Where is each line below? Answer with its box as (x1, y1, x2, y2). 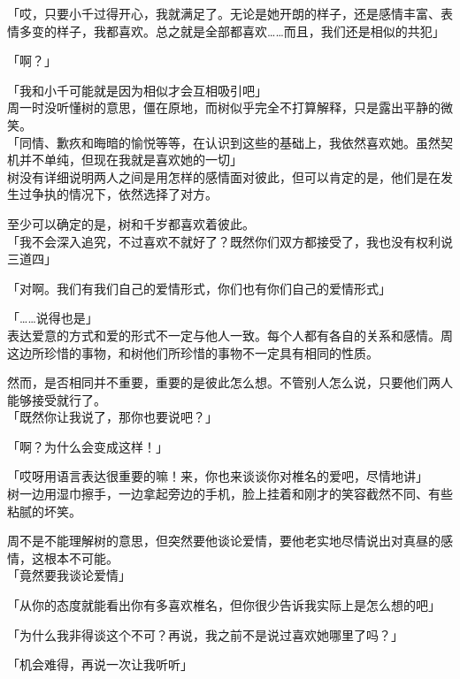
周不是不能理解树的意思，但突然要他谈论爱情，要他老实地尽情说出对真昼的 (7, 531, 441, 550)
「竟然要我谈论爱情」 (7, 566, 131, 584)
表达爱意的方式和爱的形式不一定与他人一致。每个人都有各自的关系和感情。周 (7, 325, 453, 344)
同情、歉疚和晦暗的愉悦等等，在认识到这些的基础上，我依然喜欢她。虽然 (19, 133, 441, 151)
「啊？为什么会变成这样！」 (7, 437, 168, 455)
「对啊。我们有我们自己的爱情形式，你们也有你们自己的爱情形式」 (7, 278, 391, 297)
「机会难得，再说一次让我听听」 (7, 655, 193, 674)
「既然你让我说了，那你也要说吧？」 (7, 408, 218, 426)
